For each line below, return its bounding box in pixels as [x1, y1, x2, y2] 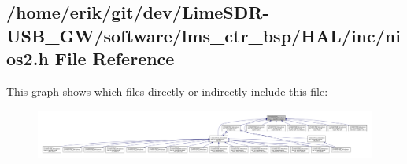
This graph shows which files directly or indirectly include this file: [6, 82, 328, 99]
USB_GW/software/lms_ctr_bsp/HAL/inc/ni [6, 23, 401, 47]
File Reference [54, 46, 175, 71]
